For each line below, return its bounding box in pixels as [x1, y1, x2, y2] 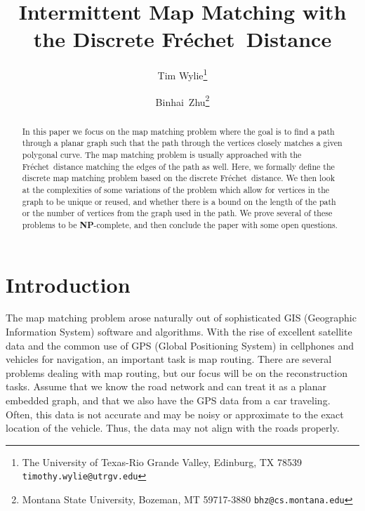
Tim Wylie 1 [157, 66, 208, 82]
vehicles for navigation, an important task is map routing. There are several [6, 352, 332, 366]
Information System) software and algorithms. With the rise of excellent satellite [6, 324, 352, 339]
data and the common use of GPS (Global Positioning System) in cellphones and [6, 338, 354, 352]
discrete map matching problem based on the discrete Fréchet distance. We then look [22, 172, 335, 184]
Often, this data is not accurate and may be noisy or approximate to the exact [6, 406, 344, 421]
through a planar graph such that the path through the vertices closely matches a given [22, 137, 343, 149]
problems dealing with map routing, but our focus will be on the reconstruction [6, 365, 347, 380]
